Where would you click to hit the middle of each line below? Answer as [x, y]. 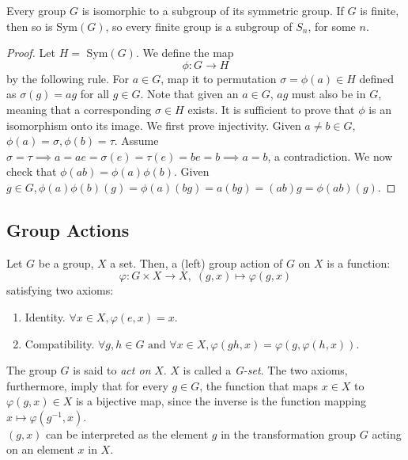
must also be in [329, 94]
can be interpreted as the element [127, 433]
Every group [36, 10]
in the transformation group [289, 433]
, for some [332, 26]
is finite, [380, 10]
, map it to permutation [219, 78]
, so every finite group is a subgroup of [199, 26]
